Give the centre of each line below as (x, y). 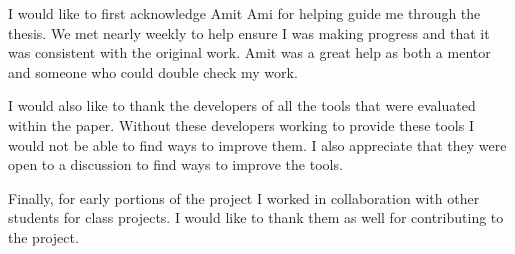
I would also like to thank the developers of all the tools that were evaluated (242, 105)
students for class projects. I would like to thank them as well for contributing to (256, 217)
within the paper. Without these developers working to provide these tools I (241, 124)
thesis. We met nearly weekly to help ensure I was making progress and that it (249, 32)
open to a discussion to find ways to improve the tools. (175, 164)
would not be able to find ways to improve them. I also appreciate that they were (257, 144)
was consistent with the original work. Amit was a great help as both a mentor (249, 52)
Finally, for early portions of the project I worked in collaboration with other (244, 197)
